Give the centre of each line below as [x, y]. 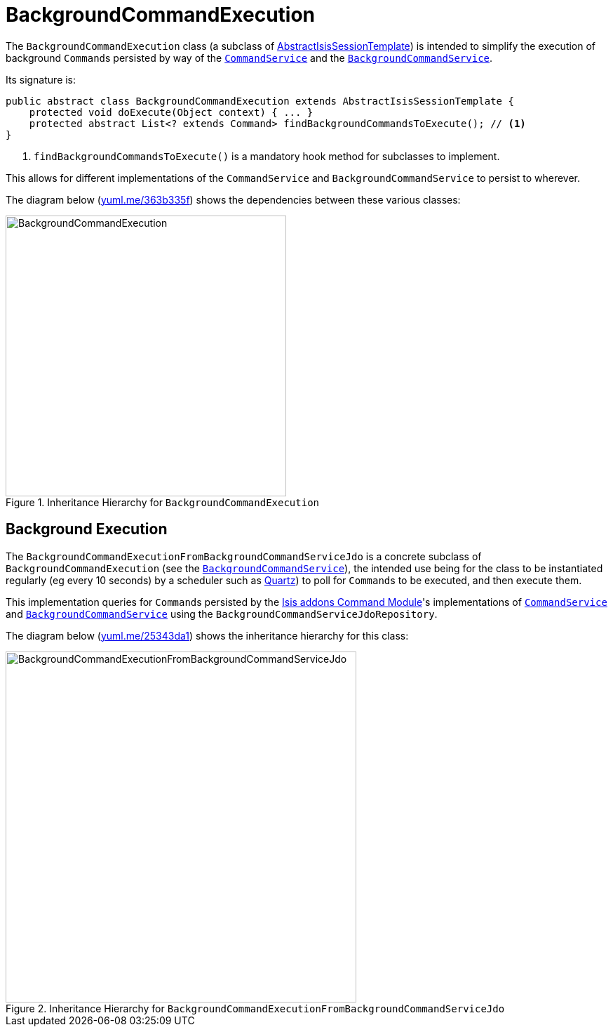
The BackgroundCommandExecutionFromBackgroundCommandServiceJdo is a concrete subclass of [244, 556]
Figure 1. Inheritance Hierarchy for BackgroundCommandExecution [163, 502]
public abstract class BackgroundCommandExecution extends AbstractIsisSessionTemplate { [260, 101]
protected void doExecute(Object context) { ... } [171, 112]
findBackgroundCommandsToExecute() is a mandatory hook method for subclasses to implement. [267, 156]
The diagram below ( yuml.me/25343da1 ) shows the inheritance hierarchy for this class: [207, 635]
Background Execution [87, 529]
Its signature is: [41, 79]
